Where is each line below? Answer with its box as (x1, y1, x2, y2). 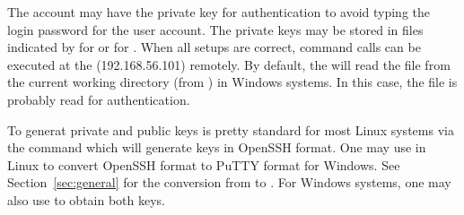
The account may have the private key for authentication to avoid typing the (7, 3, 431, 21)
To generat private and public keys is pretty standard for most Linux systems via (7, 120, 454, 139)
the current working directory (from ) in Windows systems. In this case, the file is (7, 73, 458, 91)
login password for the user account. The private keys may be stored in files (7, 20, 424, 39)
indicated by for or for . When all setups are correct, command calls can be (7, 38, 421, 56)
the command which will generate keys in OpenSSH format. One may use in (7, 138, 426, 157)
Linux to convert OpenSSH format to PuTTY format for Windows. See (7, 155, 400, 174)
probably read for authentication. (7, 90, 190, 108)
